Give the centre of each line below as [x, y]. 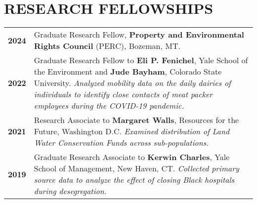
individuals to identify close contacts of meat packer [123, 94]
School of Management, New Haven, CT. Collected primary [136, 168]
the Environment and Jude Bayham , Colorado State [128, 72]
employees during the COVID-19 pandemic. [109, 106]
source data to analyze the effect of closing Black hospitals [134, 180]
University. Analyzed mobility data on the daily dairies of [132, 83]
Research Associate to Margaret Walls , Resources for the [136, 120]
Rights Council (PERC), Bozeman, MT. [107, 46]
